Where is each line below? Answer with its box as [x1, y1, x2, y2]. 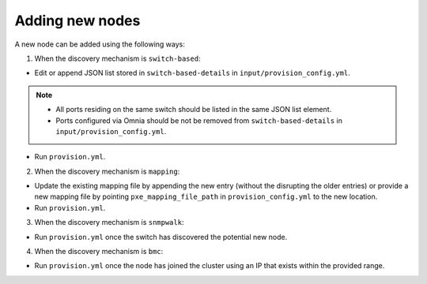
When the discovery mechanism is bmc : [34, 247, 164, 256]
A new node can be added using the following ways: [14, 39, 186, 49]
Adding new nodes [14, 12, 141, 29]
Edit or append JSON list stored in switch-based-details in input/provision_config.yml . [34, 68, 351, 78]
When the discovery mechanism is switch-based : [34, 54, 201, 63]
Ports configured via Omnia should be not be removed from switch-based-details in [55, 115, 343, 125]
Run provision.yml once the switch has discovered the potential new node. [34, 232, 288, 241]
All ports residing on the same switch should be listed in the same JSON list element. [55, 105, 332, 114]
